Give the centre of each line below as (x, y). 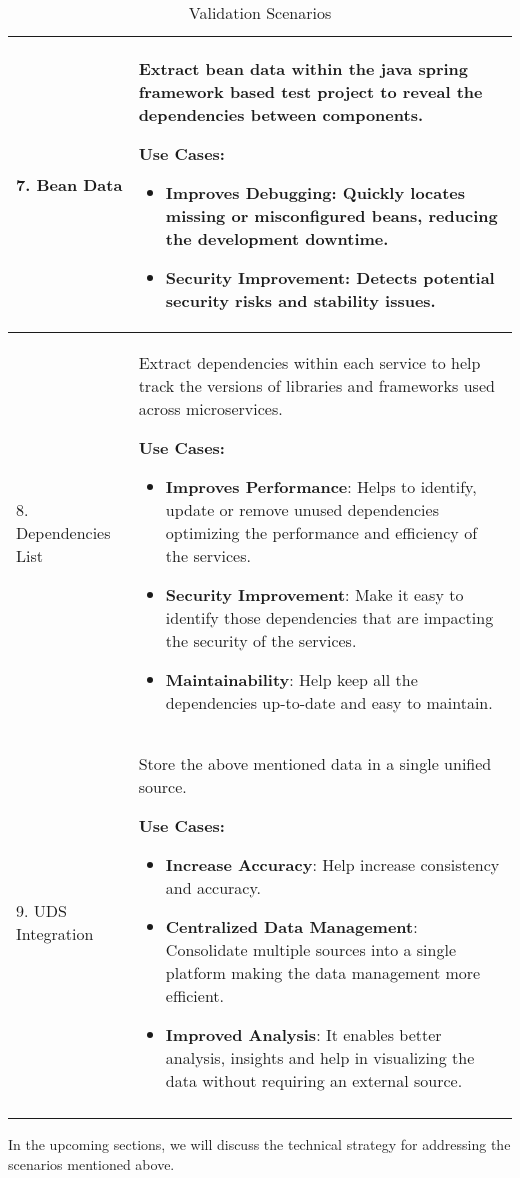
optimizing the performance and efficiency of (321, 532)
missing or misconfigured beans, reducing (331, 215)
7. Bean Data (69, 184)
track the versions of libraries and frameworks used (316, 385)
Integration (55, 933)
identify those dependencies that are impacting (329, 617)
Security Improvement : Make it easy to (314, 594)
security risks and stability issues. (300, 300)
